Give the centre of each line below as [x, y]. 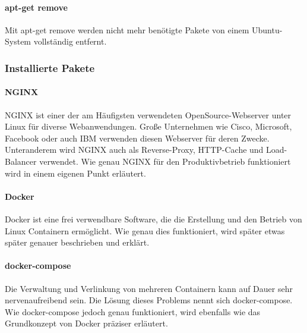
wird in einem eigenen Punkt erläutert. [75, 173]
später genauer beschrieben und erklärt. [77, 242]
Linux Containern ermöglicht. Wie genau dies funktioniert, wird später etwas [145, 230]
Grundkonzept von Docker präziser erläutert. [86, 323]
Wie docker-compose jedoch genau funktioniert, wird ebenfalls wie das [133, 311]
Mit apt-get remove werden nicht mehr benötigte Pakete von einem [127, 29]
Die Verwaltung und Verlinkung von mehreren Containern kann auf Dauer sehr [149, 288]
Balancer [21, 161]
